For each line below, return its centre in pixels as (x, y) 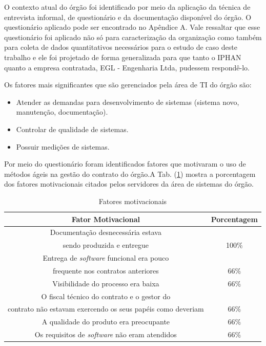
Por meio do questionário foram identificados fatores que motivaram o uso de (125, 164)
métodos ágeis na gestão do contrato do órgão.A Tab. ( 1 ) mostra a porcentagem (130, 174)
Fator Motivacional (106, 219)
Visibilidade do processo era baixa (106, 283)
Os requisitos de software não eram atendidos (106, 334)
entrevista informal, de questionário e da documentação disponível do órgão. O (128, 17)
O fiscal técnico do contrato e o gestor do (106, 296)
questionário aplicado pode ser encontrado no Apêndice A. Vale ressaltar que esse (132, 27)
